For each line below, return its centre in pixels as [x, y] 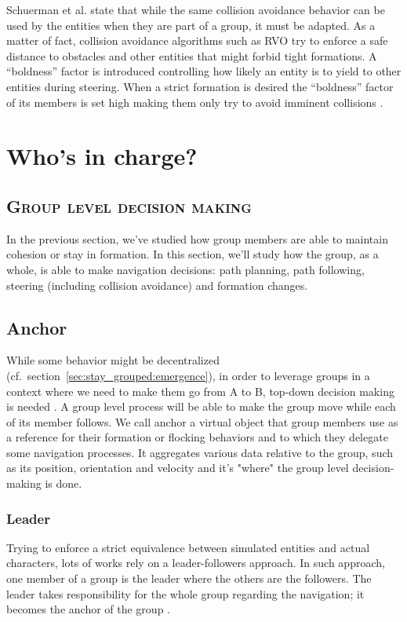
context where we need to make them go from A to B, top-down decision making [200, 391]
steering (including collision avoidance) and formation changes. [157, 285]
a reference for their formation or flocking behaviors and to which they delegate [197, 437]
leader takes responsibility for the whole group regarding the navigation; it [185, 593]
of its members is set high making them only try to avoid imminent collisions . [195, 102]
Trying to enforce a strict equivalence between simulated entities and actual [188, 547]
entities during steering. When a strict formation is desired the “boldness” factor [200, 86]
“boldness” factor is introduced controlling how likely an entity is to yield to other [204, 71]
